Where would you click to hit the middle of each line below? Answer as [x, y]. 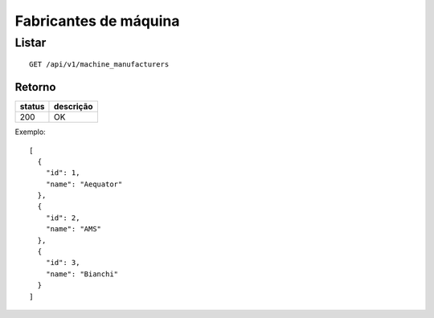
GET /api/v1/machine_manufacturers [99, 65]
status [32, 107]
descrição [73, 107]
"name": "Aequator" [84, 184]
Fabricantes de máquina [97, 21]
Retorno [35, 87]
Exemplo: [30, 132]
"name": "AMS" [74, 229]
